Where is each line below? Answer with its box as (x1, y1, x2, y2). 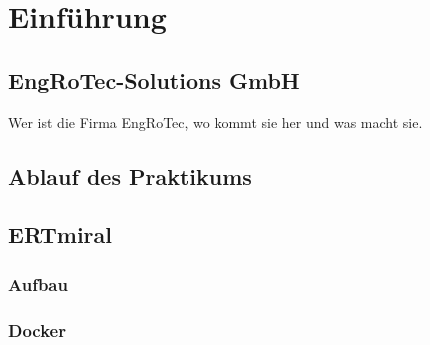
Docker (8, 317, 66, 342)
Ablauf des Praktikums (8, 160, 252, 191)
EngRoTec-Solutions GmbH (8, 64, 300, 95)
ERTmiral (8, 219, 112, 250)
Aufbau (8, 271, 68, 296)
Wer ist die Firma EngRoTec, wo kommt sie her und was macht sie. (8, 111, 423, 132)
